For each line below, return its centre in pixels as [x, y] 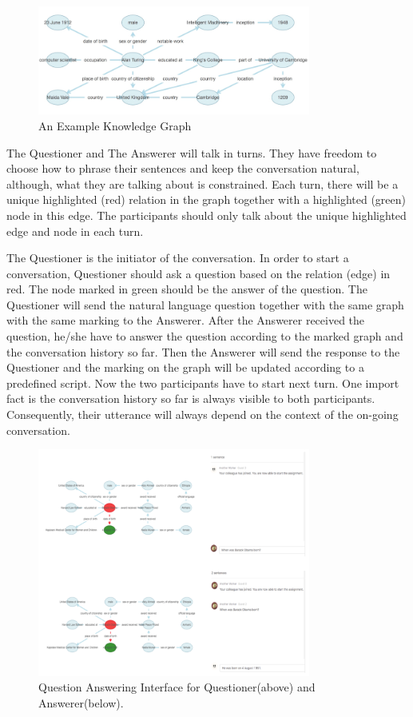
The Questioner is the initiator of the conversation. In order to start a [178, 258]
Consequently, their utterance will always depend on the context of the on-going [203, 414]
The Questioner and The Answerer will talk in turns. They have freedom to [192, 152]
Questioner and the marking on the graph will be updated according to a [185, 367]
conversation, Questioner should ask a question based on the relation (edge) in [199, 273]
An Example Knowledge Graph [115, 125]
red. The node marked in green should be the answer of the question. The [187, 289]
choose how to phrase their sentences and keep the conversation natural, [183, 168]
